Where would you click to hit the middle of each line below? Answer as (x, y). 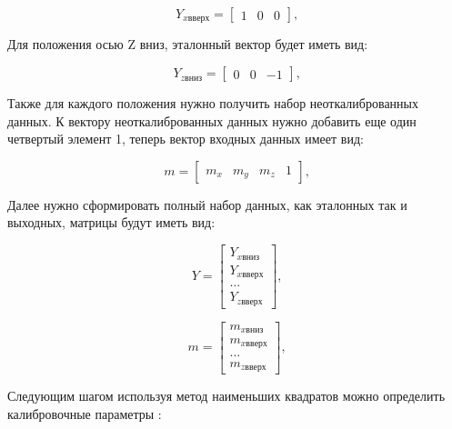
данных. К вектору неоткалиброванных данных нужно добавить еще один (212, 120)
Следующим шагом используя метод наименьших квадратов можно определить (226, 396)
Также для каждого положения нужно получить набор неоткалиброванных (213, 103)
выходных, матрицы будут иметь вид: (111, 222)
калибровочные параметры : (85, 413)
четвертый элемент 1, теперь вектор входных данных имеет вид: (186, 139)
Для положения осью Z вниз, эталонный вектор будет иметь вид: (188, 44)
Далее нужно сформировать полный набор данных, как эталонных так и (207, 204)
